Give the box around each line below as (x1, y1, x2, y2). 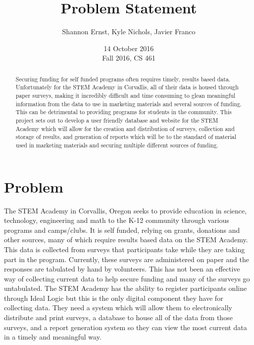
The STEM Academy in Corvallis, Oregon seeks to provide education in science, (4, 205, 247, 215)
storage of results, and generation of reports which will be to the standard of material (15, 133, 236, 141)
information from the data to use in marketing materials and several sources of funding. (15, 99, 242, 108)
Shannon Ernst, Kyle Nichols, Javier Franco (62, 26, 196, 37)
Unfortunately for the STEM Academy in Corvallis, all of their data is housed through (15, 83, 239, 91)
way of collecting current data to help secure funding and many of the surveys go (4, 273, 250, 283)
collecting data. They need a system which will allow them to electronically (4, 302, 232, 313)
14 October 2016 (103, 43, 154, 53)
